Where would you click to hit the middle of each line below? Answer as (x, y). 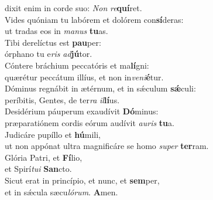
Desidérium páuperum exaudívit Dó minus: (82, 111)
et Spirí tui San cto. (38, 169)
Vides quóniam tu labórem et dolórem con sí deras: (94, 19)
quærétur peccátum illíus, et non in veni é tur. (84, 77)
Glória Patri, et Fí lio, (44, 157)
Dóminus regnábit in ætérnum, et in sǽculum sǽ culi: (100, 88)
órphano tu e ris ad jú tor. (49, 54)
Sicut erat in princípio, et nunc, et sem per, (82, 180)
